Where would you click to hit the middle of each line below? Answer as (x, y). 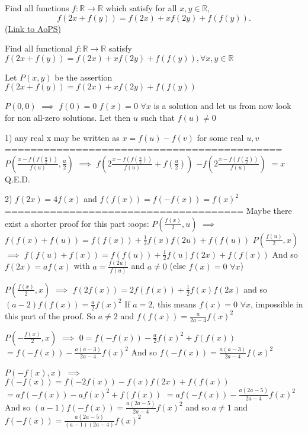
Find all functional (38, 48)
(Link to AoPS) (33, 28)
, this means (174, 304)
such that (158, 117)
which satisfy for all (141, 8)
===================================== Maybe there (148, 210)
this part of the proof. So (50, 315)
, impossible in (277, 304)
